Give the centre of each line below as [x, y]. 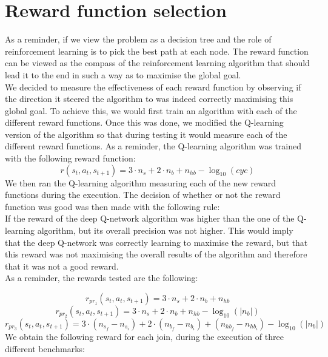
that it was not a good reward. [62, 266]
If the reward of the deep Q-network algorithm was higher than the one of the [150, 218]
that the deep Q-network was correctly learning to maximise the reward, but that [156, 242]
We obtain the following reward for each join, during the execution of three [144, 336]
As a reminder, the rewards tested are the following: [102, 278]
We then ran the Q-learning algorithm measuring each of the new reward [141, 182]
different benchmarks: [45, 348]
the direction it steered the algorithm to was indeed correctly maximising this [149, 99]
